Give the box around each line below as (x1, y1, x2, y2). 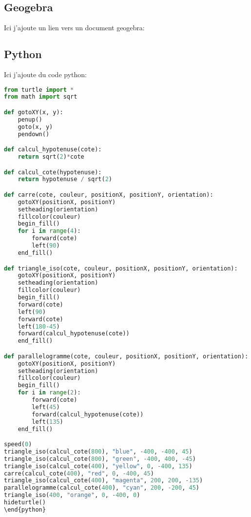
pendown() (18, 130, 50, 138)
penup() (18, 116, 42, 123)
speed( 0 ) (4, 441, 32, 448)
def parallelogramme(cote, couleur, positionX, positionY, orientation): (4, 352, 249, 360)
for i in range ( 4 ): (18, 227, 81, 235)
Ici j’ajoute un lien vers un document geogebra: (4, 22, 145, 33)
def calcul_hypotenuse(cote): (4, 146, 102, 153)
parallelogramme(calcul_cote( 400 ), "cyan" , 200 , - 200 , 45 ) (4, 484, 199, 492)
